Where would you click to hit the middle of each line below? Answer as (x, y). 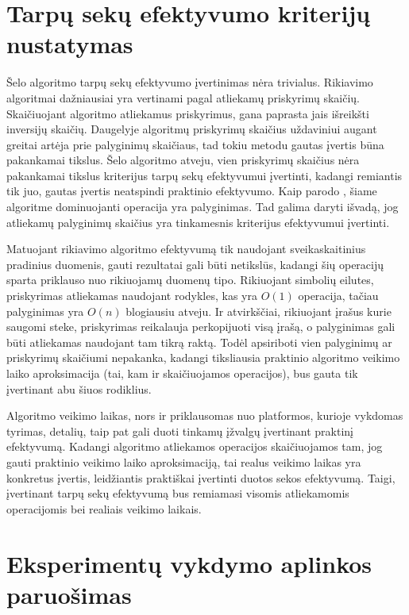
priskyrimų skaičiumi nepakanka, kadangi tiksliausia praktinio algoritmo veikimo (203, 357)
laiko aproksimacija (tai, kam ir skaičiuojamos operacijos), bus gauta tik (182, 373)
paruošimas (69, 594)
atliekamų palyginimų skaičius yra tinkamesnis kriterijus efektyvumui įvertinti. (198, 222)
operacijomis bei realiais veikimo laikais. (104, 508)
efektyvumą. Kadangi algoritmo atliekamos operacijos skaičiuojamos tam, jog (195, 446)
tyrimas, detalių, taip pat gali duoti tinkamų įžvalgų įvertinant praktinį (180, 430)
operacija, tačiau (338, 296)
